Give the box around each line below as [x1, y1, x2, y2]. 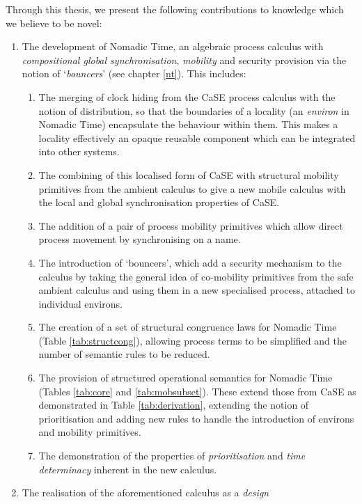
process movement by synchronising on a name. [38, 232, 241, 246]
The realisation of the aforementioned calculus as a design [22, 485, 269, 500]
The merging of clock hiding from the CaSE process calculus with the [38, 89, 336, 104]
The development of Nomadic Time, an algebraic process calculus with [22, 39, 324, 54]
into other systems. [38, 144, 120, 159]
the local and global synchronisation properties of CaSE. [38, 195, 280, 210]
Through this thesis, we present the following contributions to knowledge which [6, 2, 344, 16]
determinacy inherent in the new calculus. [38, 462, 217, 476]
